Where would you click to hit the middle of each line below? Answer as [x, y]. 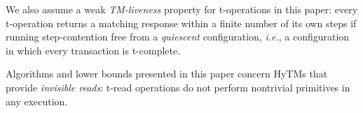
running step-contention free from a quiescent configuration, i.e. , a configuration [178, 37]
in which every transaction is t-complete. [93, 50]
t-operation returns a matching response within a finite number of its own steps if [181, 23]
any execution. [37, 101]
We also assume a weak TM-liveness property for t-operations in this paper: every [182, 9]
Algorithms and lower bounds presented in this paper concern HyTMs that [167, 74]
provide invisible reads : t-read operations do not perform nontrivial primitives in [178, 87]
